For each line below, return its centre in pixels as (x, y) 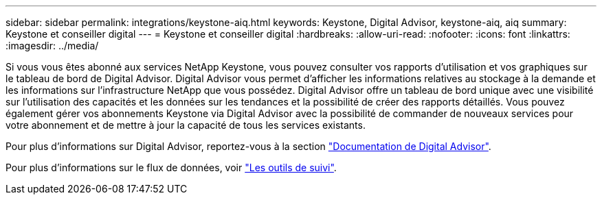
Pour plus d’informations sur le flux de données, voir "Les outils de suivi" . (171, 167)
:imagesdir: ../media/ (52, 46)
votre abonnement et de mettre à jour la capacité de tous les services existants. (186, 125)
